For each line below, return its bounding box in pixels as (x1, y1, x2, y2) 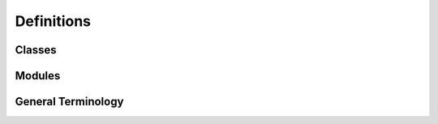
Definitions (15, 12, 92, 30)
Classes (15, 43, 57, 57)
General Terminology (15, 95, 124, 109)
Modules (15, 69, 61, 83)
